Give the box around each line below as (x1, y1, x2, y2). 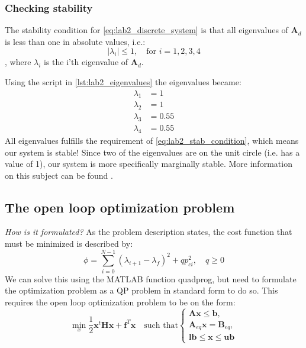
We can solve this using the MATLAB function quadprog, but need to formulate (5, 272, 297, 285)
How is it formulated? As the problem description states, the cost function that (5, 225, 292, 238)
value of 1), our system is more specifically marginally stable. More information (5, 157, 292, 170)
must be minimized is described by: (5, 237, 133, 250)
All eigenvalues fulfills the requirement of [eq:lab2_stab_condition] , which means (5, 134, 299, 146)
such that (144, 321, 178, 330)
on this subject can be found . (5, 169, 113, 181)
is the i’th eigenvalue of (44, 56, 128, 68)
